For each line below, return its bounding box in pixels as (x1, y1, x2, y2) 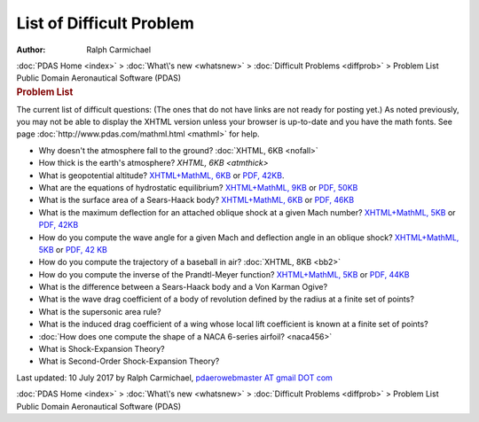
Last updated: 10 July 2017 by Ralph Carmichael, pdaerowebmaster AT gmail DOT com (16, 372, 333, 383)
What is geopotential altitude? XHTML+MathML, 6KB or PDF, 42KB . (38, 169, 285, 181)
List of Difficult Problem (16, 13, 194, 33)
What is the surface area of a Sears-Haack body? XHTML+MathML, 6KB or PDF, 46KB (38, 195, 355, 206)
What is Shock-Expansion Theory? (38, 344, 165, 355)
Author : (16, 44, 46, 55)
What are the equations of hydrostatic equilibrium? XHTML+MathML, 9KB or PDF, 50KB (38, 182, 358, 192)
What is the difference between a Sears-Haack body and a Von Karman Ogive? (38, 282, 328, 293)
